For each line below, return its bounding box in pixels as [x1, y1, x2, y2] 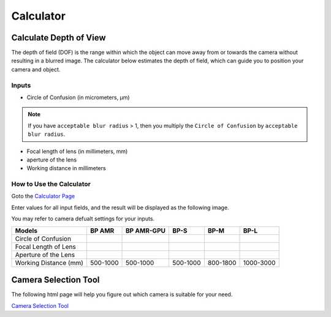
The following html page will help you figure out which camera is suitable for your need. [11, 291, 233, 298]
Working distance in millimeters [26, 165, 107, 172]
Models [15, 226, 38, 235]
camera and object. [11, 65, 61, 73]
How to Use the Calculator [11, 180, 91, 188]
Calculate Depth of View [11, 32, 107, 43]
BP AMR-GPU [126, 226, 165, 235]
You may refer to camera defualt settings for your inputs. [11, 215, 155, 223]
